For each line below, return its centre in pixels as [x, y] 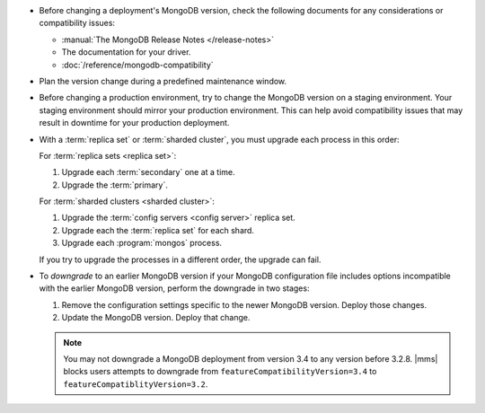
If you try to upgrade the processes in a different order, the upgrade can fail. [180, 259]
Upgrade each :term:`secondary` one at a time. [148, 172]
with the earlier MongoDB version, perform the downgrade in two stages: [174, 288]
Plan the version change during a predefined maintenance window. [163, 81]
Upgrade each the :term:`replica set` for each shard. [158, 230]
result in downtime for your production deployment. [134, 123]
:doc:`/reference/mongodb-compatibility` [138, 65]
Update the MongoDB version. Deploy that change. [156, 318]
